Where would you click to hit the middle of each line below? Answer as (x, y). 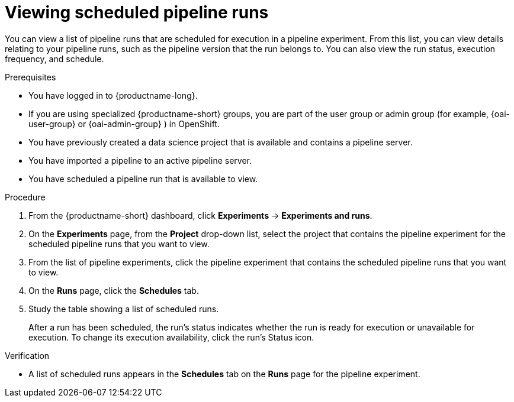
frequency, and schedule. (54, 59)
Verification (27, 355)
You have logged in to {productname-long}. (113, 95)
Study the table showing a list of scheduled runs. (124, 309)
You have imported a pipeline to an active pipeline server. (140, 160)
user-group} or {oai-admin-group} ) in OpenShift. (124, 124)
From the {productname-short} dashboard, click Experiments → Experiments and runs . (200, 215)
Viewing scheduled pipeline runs (137, 12)
